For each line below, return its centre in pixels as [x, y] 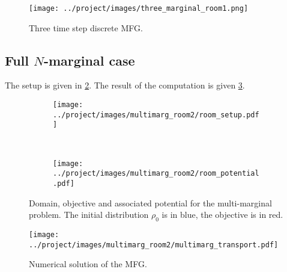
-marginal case [89, 60]
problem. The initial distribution [89, 215]
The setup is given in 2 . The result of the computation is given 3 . [125, 85]
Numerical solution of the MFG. [88, 264]
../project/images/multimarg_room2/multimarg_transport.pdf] [154, 245]
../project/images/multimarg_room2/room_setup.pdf [156, 115]
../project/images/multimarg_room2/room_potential [156, 174]
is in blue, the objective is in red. [222, 215]
